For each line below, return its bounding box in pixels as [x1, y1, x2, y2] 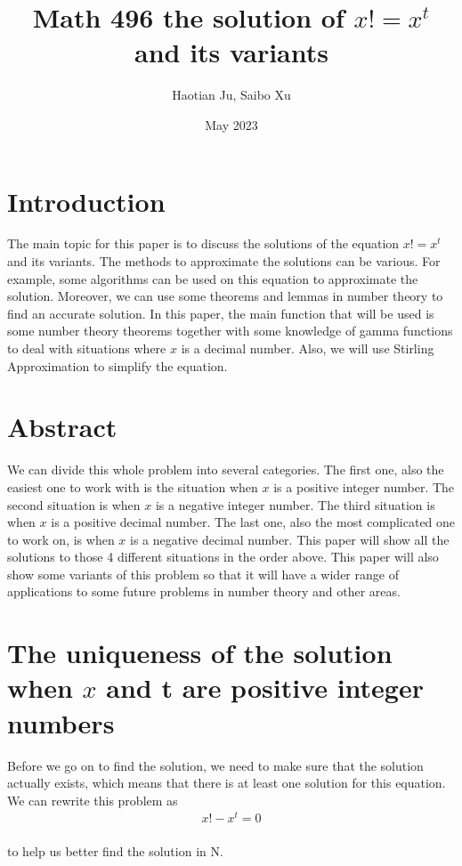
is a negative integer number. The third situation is [155, 495, 435, 514]
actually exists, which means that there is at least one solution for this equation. [7, 773, 446, 792]
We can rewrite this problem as [7, 790, 178, 809]
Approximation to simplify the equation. [7, 356, 228, 375]
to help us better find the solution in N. [7, 842, 223, 861]
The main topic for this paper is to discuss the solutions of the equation [7, 234, 400, 253]
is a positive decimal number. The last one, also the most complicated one [51, 513, 456, 531]
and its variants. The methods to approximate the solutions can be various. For [7, 252, 441, 271]
